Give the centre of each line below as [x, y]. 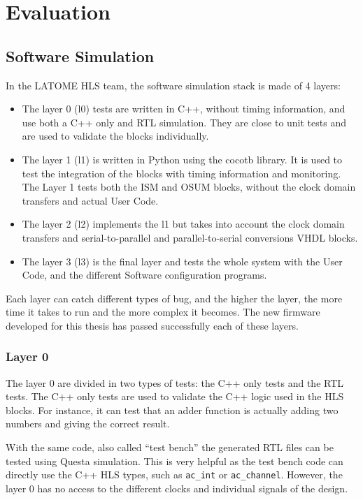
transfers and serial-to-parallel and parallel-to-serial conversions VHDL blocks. [190, 237]
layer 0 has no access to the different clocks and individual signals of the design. [177, 488]
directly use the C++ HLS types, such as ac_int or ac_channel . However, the [174, 475]
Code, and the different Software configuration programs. [144, 275]
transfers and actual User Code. [90, 200]
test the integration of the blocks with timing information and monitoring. [181, 173]
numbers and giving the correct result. [88, 424]
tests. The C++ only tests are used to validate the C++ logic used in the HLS [175, 396]
